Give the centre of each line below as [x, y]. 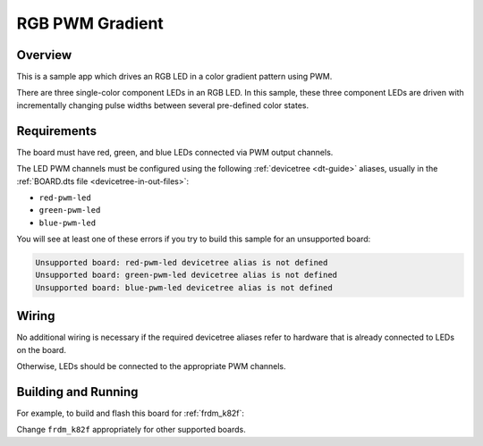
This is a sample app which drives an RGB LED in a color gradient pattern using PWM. [174, 77]
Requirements [57, 131]
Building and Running [77, 392]
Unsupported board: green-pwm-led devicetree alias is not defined [186, 275]
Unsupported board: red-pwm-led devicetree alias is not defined [182, 263]
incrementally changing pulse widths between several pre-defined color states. [162, 105]
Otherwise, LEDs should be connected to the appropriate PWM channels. [151, 366]
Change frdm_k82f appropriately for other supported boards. [131, 430]
